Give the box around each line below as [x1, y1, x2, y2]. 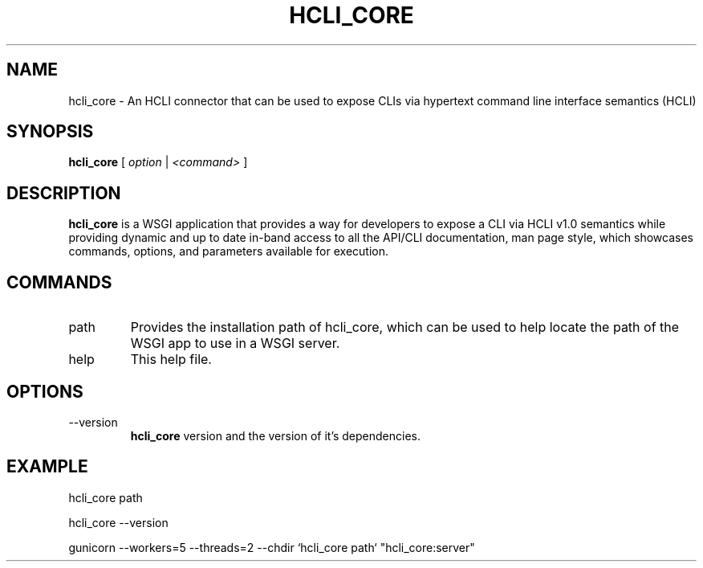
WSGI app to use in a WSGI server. [130, 335, 340, 352]
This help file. [130, 351, 212, 368]
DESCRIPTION [6, 182, 121, 203]
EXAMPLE [6, 456, 88, 477]
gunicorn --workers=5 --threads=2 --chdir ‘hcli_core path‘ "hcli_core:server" [68, 540, 475, 554]
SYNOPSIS [6, 121, 94, 142]
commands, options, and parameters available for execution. [68, 244, 388, 259]
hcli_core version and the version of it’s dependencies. [130, 428, 421, 443]
